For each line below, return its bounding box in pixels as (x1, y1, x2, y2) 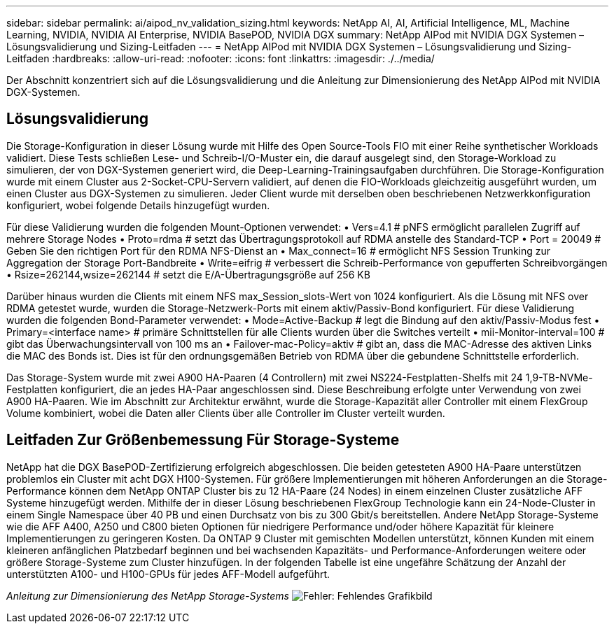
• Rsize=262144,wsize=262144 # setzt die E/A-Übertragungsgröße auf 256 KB (6, 268, 370, 281)
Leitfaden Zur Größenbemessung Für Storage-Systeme (6, 431, 400, 449)
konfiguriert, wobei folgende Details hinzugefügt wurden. (6, 199, 270, 211)
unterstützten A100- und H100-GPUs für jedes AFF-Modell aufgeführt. (6, 567, 330, 580)
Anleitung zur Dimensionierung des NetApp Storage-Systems (6, 589, 289, 602)
